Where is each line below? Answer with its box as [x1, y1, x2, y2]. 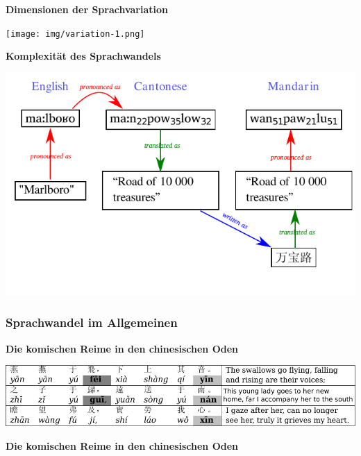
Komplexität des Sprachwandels [6, 49, 161, 63]
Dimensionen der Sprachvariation [6, 2, 169, 16]
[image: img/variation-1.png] [6, 28, 145, 39]
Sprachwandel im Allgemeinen [6, 314, 178, 331]
